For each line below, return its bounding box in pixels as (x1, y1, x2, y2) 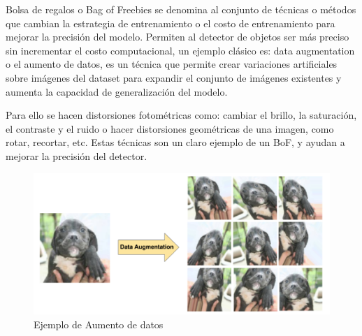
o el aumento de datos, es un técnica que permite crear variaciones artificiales (6, 57, 338, 71)
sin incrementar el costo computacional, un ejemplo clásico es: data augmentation (6, 43, 355, 57)
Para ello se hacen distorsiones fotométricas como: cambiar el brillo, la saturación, (6, 108, 357, 122)
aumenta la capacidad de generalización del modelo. (6, 84, 228, 98)
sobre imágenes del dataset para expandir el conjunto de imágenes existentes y (6, 70, 342, 85)
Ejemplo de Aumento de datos (34, 316, 164, 331)
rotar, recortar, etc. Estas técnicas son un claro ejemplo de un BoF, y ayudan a (6, 135, 345, 149)
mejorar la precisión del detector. (6, 148, 147, 163)
